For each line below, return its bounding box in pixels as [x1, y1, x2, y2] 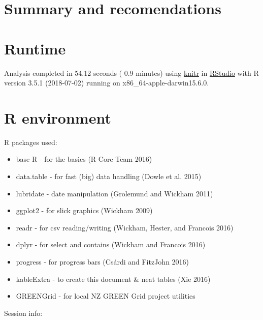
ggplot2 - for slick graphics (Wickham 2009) [16, 205, 153, 216]
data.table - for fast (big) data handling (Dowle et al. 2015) [16, 171, 202, 181]
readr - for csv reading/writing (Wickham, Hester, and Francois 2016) [16, 222, 234, 232]
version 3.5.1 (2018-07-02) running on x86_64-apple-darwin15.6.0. [4, 77, 209, 88]
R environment [4, 107, 111, 128]
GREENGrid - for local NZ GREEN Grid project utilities [16, 290, 195, 301]
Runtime [4, 38, 66, 59]
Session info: [4, 307, 43, 318]
